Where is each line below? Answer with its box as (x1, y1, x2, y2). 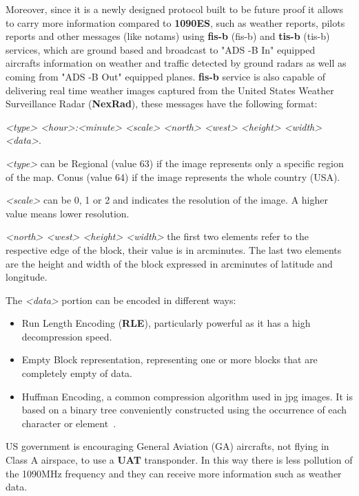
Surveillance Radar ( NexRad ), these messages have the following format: (6, 96, 318, 111)
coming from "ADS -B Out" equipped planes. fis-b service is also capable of (6, 69, 325, 83)
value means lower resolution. (6, 206, 130, 220)
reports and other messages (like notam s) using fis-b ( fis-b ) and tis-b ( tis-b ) (6, 29, 330, 43)
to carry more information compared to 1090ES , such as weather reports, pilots (6, 15, 345, 30)
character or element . (21, 416, 116, 430)
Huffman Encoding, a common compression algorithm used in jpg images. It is (21, 389, 353, 403)
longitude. (6, 270, 48, 284)
